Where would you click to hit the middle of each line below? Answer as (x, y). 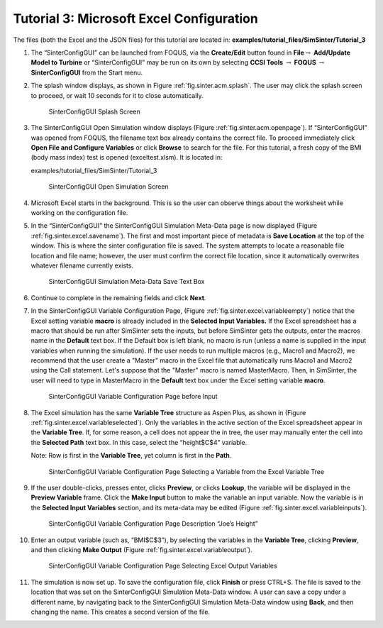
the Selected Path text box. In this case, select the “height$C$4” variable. (139, 442)
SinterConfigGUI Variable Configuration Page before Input (133, 397)
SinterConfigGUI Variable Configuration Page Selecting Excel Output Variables (163, 566)
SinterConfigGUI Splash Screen (95, 111)
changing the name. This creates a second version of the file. (121, 612)
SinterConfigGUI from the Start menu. (87, 72)
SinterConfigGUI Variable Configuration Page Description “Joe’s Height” (153, 524)
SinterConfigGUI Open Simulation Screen (109, 187)
